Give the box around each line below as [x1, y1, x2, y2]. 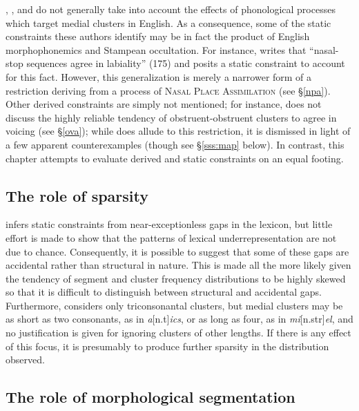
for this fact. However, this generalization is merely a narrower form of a [6, 69, 312, 84]
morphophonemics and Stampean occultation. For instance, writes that [6, 42, 307, 57]
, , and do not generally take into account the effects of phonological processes [6, 2, 336, 16]
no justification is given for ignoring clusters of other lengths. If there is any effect [6, 325, 351, 340]
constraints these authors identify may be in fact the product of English [6, 29, 310, 44]
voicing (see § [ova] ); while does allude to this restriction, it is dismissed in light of [6, 124, 351, 138]
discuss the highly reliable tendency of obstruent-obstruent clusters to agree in [6, 110, 337, 124]
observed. [6, 352, 45, 367]
